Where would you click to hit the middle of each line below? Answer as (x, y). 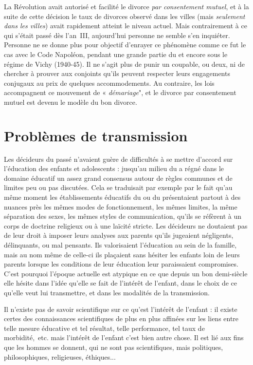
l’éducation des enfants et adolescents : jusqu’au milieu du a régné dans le (114, 168)
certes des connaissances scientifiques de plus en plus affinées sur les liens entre (121, 318)
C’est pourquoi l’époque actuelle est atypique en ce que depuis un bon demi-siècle (126, 273)
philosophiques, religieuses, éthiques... (60, 356)
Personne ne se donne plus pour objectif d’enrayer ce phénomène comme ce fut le (125, 45)
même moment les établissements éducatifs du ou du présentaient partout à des (122, 197)
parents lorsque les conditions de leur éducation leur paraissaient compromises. (121, 264)
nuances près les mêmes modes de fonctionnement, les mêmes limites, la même (121, 206)
